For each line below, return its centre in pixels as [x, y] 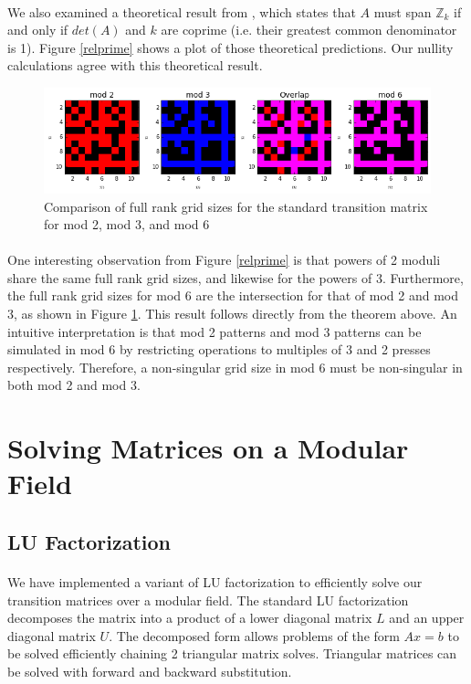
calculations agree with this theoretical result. [135, 65]
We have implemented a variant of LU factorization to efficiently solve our [215, 581]
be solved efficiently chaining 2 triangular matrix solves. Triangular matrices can [232, 653]
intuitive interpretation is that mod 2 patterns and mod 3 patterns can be [215, 331]
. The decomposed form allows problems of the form [254, 635]
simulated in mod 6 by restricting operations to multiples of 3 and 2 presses [219, 349]
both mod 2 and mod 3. [74, 385]
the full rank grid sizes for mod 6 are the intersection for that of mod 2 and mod [233, 295]
